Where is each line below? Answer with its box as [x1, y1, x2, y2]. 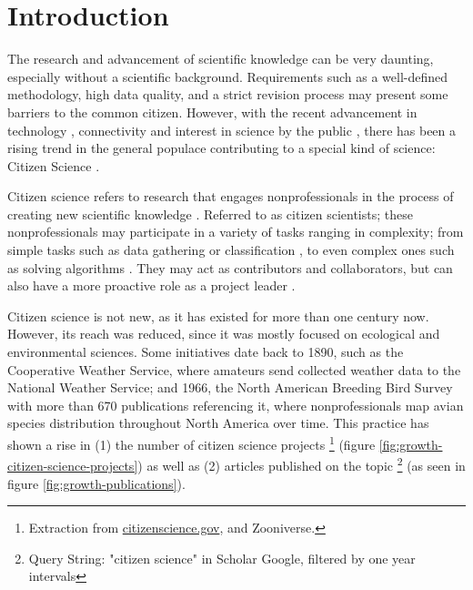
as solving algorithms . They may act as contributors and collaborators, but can [7, 258, 453, 277]
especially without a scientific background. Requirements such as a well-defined [7, 66, 448, 86]
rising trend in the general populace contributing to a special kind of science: [7, 138, 436, 158]
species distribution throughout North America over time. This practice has [7, 413, 429, 432]
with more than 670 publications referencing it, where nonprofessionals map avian [7, 395, 464, 414]
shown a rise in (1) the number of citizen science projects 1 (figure [7, 432, 376, 453]
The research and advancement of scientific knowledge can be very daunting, [7, 49, 434, 68]
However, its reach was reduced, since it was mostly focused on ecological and [7, 324, 440, 343]
